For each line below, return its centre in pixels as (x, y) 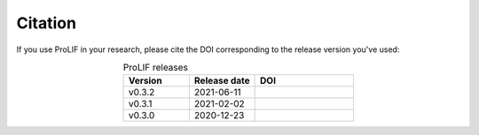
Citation (47, 23)
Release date (222, 81)
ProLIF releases (155, 68)
